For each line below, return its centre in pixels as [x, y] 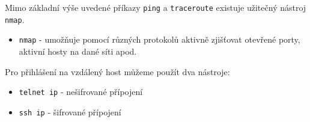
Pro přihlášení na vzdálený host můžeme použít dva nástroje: [117, 71]
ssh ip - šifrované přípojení [70, 111]
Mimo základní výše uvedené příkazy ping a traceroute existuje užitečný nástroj [156, 7]
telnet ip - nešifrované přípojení [81, 92]
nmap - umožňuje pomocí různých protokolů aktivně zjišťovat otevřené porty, [160, 39]
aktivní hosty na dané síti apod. [78, 51]
